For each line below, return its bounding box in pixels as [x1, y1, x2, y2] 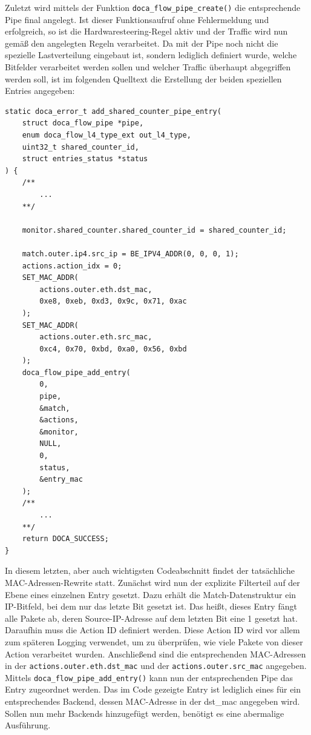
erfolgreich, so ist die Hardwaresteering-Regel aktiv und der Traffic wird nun [5, 25, 288, 38]
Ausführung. [5, 719, 51, 731]
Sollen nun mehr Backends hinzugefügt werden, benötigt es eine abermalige [5, 707, 284, 719]
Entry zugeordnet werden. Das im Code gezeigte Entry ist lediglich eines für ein [5, 683, 301, 696]
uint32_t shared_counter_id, [22, 142, 139, 151]
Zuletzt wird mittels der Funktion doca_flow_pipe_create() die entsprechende [5, 1, 301, 13]
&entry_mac [39, 475, 83, 484]
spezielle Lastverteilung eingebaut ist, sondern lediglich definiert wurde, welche [5, 48, 297, 61]
